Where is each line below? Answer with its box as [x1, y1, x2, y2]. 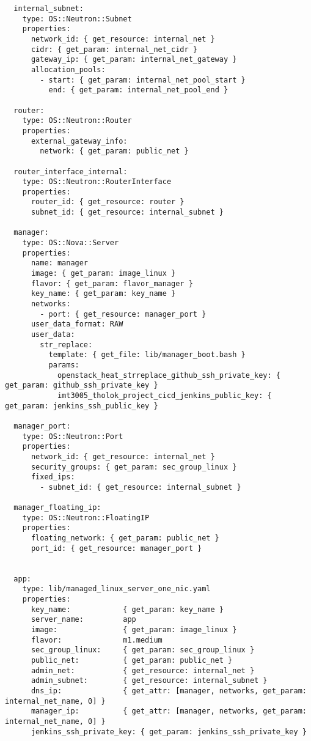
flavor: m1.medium [31, 635, 163, 644]
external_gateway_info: [31, 136, 128, 146]
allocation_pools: [31, 65, 106, 74]
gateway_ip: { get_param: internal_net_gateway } [31, 55, 237, 64]
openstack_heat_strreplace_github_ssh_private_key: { [57, 370, 281, 380]
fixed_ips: [31, 473, 75, 482]
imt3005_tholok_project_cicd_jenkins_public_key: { [57, 391, 272, 400]
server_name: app [31, 615, 136, 624]
